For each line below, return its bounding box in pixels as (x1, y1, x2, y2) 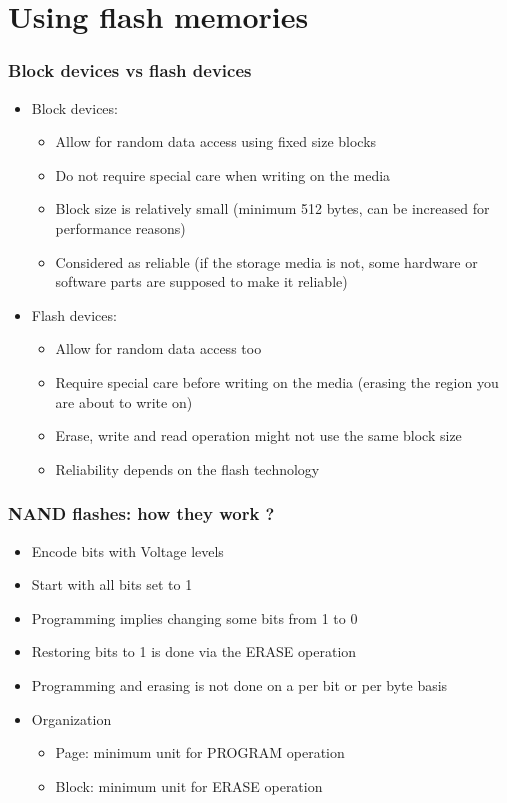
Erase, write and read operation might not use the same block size (55, 425, 462, 446)
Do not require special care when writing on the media (55, 164, 391, 185)
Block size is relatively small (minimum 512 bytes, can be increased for (55, 198, 490, 219)
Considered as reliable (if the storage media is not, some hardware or (55, 251, 478, 272)
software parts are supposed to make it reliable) (55, 271, 348, 292)
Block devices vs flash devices (8, 58, 252, 83)
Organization (31, 708, 112, 729)
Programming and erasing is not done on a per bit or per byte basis (31, 674, 448, 695)
